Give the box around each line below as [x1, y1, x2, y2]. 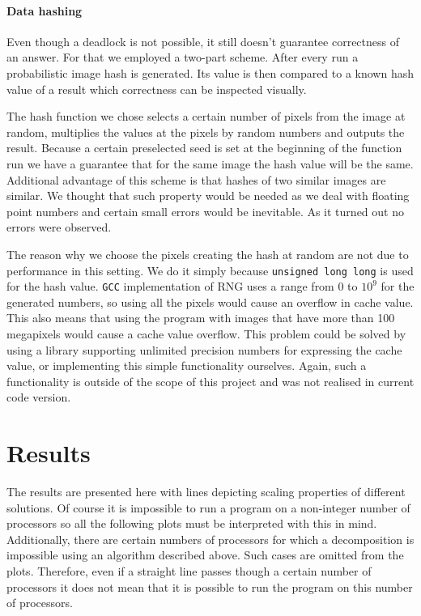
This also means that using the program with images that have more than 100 [6, 309, 395, 326]
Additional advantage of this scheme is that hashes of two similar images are [6, 171, 386, 188]
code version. [6, 389, 71, 406]
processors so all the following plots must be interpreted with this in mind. [6, 515, 377, 532]
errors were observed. [6, 219, 112, 236]
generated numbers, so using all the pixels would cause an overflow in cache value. [6, 293, 414, 310]
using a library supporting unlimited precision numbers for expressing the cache [6, 341, 402, 358]
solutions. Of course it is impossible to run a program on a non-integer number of [6, 499, 410, 516]
